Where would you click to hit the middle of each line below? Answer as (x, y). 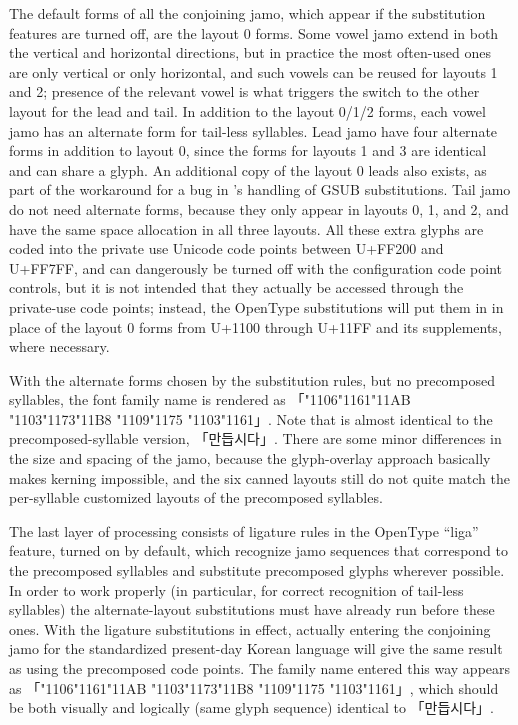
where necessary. (59, 346)
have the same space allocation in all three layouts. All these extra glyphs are (246, 228)
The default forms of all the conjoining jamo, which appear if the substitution (247, 13)
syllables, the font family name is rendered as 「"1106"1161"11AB (210, 399)
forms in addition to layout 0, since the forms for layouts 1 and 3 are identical (248, 150)
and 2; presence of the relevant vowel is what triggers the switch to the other (244, 91)
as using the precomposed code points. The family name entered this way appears (260, 668)
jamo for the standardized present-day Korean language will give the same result (256, 648)
